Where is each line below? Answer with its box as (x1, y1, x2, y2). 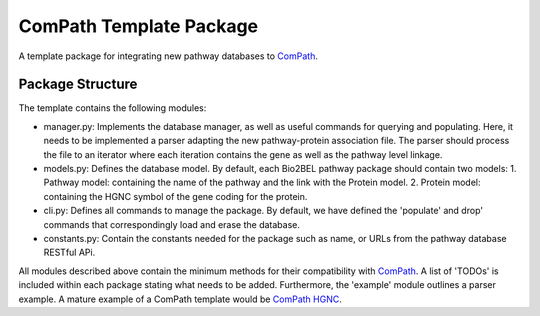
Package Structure (18, 76, 138, 93)
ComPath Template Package (18, 15, 259, 37)
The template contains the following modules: (18, 102, 207, 114)
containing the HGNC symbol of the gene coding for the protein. (43, 190, 308, 202)
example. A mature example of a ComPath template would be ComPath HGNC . (18, 293, 342, 305)
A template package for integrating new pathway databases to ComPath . (18, 50, 319, 62)
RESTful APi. (43, 246, 96, 259)
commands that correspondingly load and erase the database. (43, 218, 300, 230)
